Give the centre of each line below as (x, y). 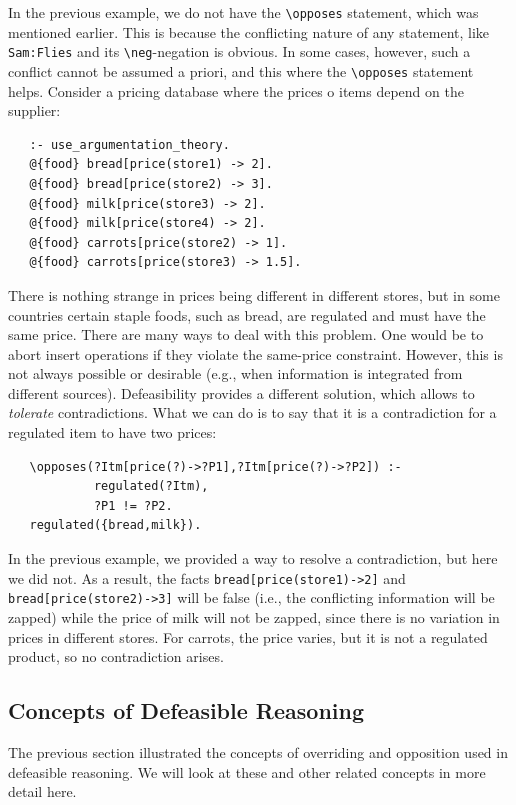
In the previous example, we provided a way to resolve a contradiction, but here (253, 558)
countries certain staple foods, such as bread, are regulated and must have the (247, 314)
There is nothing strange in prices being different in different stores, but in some (254, 294)
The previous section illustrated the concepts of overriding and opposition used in (258, 751)
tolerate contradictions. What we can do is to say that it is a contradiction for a (252, 412)
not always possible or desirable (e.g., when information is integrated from (235, 373)
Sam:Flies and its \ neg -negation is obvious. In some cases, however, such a (239, 51)
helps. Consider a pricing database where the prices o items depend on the (236, 90)
